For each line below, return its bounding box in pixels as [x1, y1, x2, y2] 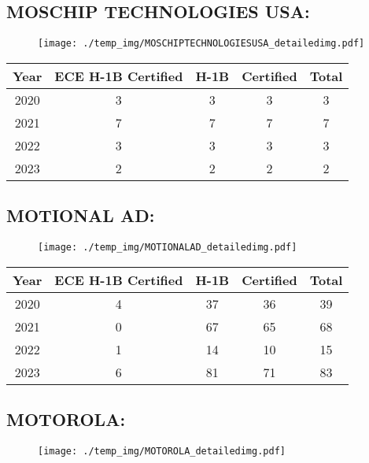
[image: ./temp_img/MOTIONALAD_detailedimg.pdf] [38, 242, 297, 254]
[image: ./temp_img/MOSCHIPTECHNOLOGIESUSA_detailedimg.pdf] [38, 38, 365, 50]
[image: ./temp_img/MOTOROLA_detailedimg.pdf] [38, 445, 286, 457]
